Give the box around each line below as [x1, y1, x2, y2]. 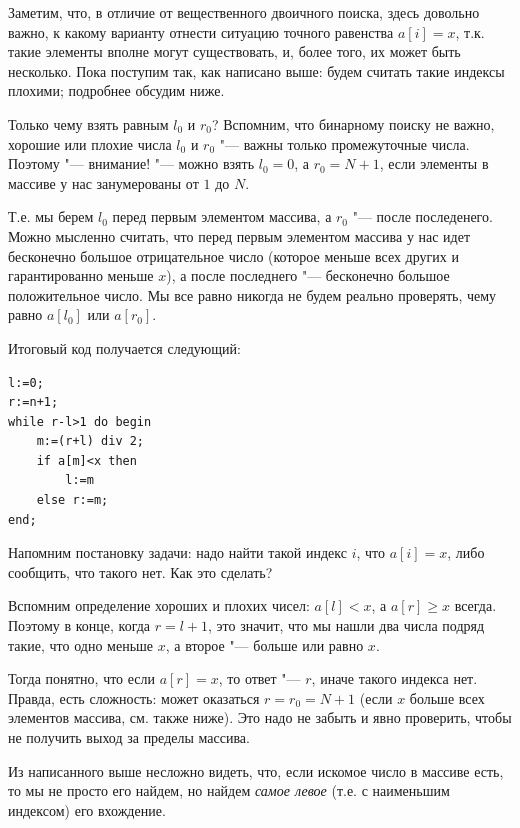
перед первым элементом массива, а [112, 206, 332, 227]
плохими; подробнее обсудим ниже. [8, 80, 225, 101]
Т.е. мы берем [8, 206, 94, 227]
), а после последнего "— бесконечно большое [166, 265, 450, 286]
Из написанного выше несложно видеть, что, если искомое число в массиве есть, [8, 760, 504, 781]
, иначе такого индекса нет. [311, 668, 478, 689]
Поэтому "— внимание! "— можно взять [8, 153, 255, 174]
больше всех [409, 687, 485, 708]
